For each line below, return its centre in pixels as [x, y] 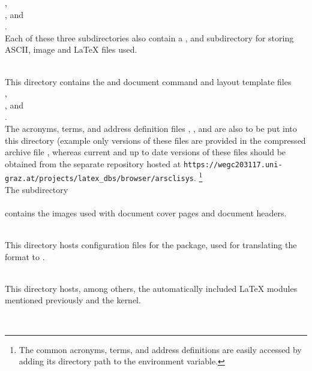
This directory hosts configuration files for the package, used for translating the [151, 245]
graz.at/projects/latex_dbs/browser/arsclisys [99, 179]
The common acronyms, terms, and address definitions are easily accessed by [160, 349]
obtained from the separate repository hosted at [93, 163]
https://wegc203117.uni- [233, 165]
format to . [25, 256]
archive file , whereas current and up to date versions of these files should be [145, 152]
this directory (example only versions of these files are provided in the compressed [155, 140]
